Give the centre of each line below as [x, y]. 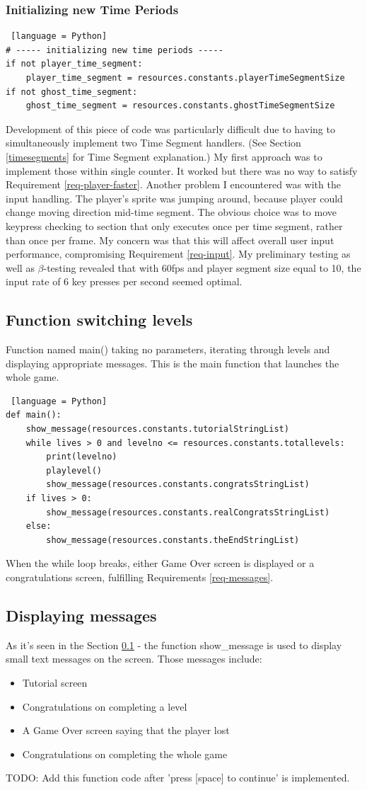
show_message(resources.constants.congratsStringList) [178, 485]
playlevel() [74, 470]
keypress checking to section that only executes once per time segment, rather [174, 225]
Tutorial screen [55, 682]
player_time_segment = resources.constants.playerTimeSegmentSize [185, 78]
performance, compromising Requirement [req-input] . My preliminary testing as [178, 254]
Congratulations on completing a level [105, 706]
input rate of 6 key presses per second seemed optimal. [124, 281]
